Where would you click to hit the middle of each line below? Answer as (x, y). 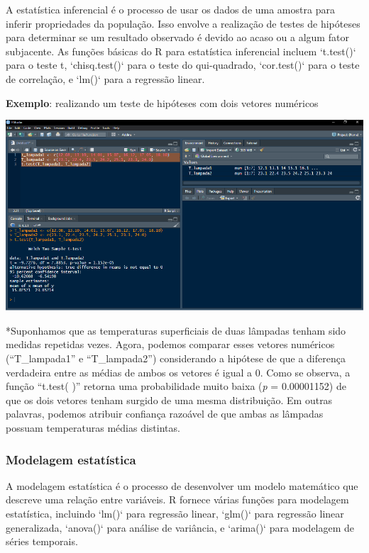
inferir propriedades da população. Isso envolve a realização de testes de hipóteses (183, 23)
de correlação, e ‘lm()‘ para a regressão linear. (105, 78)
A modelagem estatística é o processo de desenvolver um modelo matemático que (182, 485)
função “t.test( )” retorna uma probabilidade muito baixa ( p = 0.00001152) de (176, 386)
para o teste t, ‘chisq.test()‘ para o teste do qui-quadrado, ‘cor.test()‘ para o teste (183, 65)
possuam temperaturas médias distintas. (93, 428)
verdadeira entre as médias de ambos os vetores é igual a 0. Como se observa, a (178, 372)
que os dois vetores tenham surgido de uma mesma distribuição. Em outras (169, 400)
